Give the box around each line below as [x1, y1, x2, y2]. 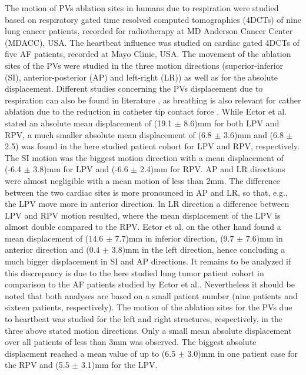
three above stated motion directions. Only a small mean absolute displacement [5, 324, 292, 336]
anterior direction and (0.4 [5, 243, 100, 256]
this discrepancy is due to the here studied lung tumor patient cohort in [5, 266, 264, 279]
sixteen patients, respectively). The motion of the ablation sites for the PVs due [5, 301, 292, 313]
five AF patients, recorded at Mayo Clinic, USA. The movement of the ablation [5, 48, 291, 60]
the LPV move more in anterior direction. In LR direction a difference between [5, 197, 290, 210]
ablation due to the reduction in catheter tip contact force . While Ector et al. [5, 105, 287, 118]
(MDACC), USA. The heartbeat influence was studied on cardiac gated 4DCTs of [5, 36, 300, 48]
